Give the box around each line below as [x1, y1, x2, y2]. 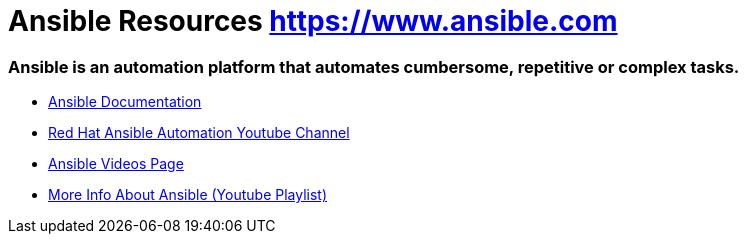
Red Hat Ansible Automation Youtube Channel [48, 124, 350, 142]
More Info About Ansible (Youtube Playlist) [48, 186, 328, 204]
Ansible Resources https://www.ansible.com [8, 4, 618, 38]
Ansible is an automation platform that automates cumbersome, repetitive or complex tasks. [8, 56, 740, 77]
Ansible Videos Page [48, 155, 184, 173]
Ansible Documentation [48, 93, 202, 111]
